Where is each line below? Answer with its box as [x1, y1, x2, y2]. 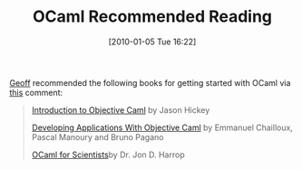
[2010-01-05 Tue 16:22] [108, 36, 197, 47]
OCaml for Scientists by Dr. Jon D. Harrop [31, 149, 185, 160]
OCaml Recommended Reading [32, 6, 273, 27]
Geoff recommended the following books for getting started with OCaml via [9, 77, 291, 88]
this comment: [9, 87, 63, 98]
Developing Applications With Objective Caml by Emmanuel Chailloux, [31, 122, 293, 133]
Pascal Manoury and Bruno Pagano [31, 131, 164, 142]
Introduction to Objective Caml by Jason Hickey [31, 104, 210, 115]
